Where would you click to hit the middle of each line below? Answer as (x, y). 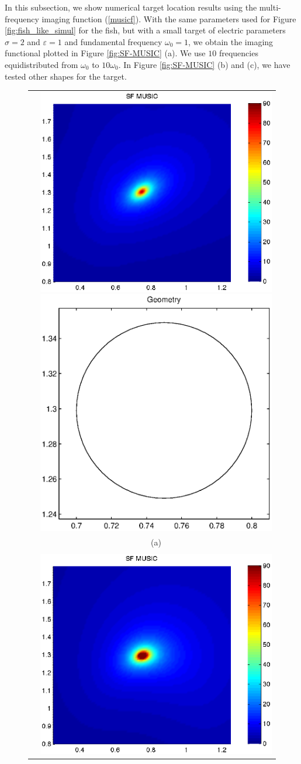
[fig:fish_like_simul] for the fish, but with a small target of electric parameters (145, 30)
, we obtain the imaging (231, 41)
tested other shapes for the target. (66, 76)
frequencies (238, 53)
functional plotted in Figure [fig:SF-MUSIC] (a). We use (105, 53)
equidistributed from (41, 64)
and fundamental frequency (113, 41)
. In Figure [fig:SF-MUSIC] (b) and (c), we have (204, 64)
